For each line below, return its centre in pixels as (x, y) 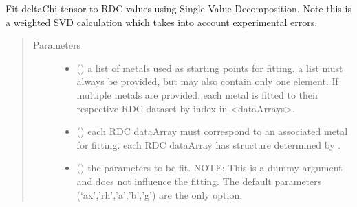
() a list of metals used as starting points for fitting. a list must (210, 68)
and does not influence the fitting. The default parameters (199, 181)
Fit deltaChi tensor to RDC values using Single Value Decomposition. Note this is (178, 8)
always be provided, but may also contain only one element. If (207, 81)
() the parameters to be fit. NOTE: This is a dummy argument (209, 168)
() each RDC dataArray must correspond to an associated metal (212, 131)
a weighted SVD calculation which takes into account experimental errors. (162, 22)
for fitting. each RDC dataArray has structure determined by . (209, 144)
